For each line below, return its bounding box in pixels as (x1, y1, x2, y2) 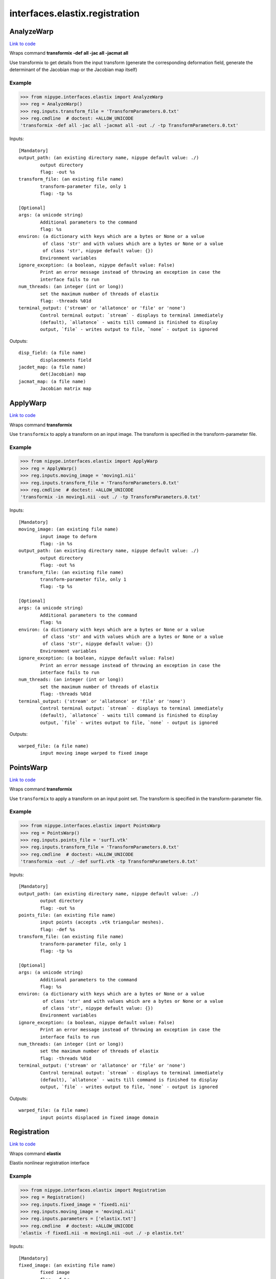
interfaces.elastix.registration (9, 8, 140, 19)
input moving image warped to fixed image (40, 750, 148, 756)
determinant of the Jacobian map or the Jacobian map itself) (9, 67, 137, 73)
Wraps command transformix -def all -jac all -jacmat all (9, 50, 129, 56)
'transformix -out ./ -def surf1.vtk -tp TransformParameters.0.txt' (20, 858, 198, 865)
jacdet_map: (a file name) (18, 364, 86, 370)
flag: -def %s (40, 927, 76, 932)
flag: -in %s (40, 540, 73, 546)
